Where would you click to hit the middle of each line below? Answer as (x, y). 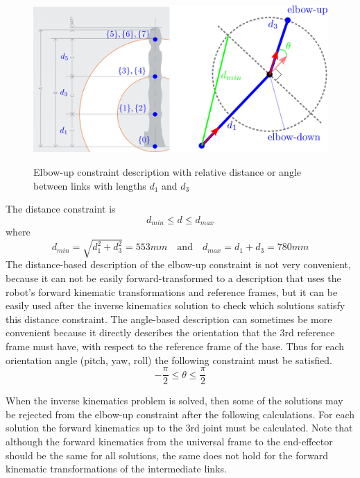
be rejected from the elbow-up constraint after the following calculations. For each (180, 414)
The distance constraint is (61, 209)
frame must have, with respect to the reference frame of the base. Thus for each (175, 346)
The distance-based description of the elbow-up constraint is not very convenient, (178, 264)
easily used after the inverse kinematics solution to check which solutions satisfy (175, 305)
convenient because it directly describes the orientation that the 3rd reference (170, 332)
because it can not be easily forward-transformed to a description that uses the (173, 278)
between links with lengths (90, 185)
